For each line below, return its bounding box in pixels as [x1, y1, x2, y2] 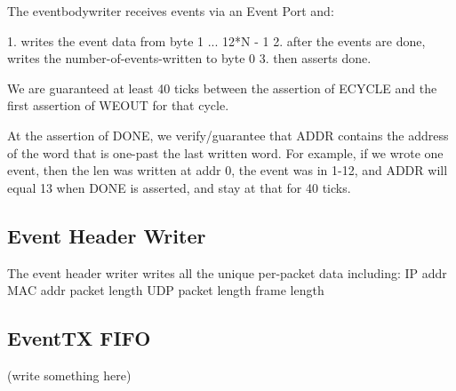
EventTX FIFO [7, 324, 151, 352]
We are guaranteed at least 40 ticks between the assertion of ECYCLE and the [7, 78, 437, 97]
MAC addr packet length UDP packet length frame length [7, 281, 324, 299]
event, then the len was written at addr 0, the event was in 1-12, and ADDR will [7, 161, 448, 180]
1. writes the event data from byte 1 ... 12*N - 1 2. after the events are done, [7, 31, 426, 50]
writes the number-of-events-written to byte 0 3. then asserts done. [7, 49, 372, 68]
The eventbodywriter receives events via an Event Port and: [7, 2, 334, 20]
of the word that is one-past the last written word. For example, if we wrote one [7, 143, 444, 162]
